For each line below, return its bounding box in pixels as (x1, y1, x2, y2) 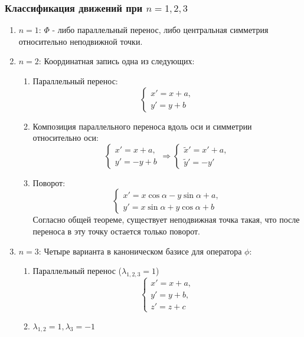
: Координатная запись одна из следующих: (38, 55, 195, 67)
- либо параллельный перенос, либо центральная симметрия (52, 24, 269, 36)
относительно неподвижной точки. (18, 35, 143, 47)
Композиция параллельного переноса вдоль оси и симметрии (32, 120, 252, 132)
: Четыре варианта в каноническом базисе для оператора (38, 245, 242, 257)
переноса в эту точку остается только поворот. (32, 224, 200, 237)
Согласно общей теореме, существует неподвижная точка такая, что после (32, 213, 300, 226)
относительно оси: (32, 131, 99, 144)
